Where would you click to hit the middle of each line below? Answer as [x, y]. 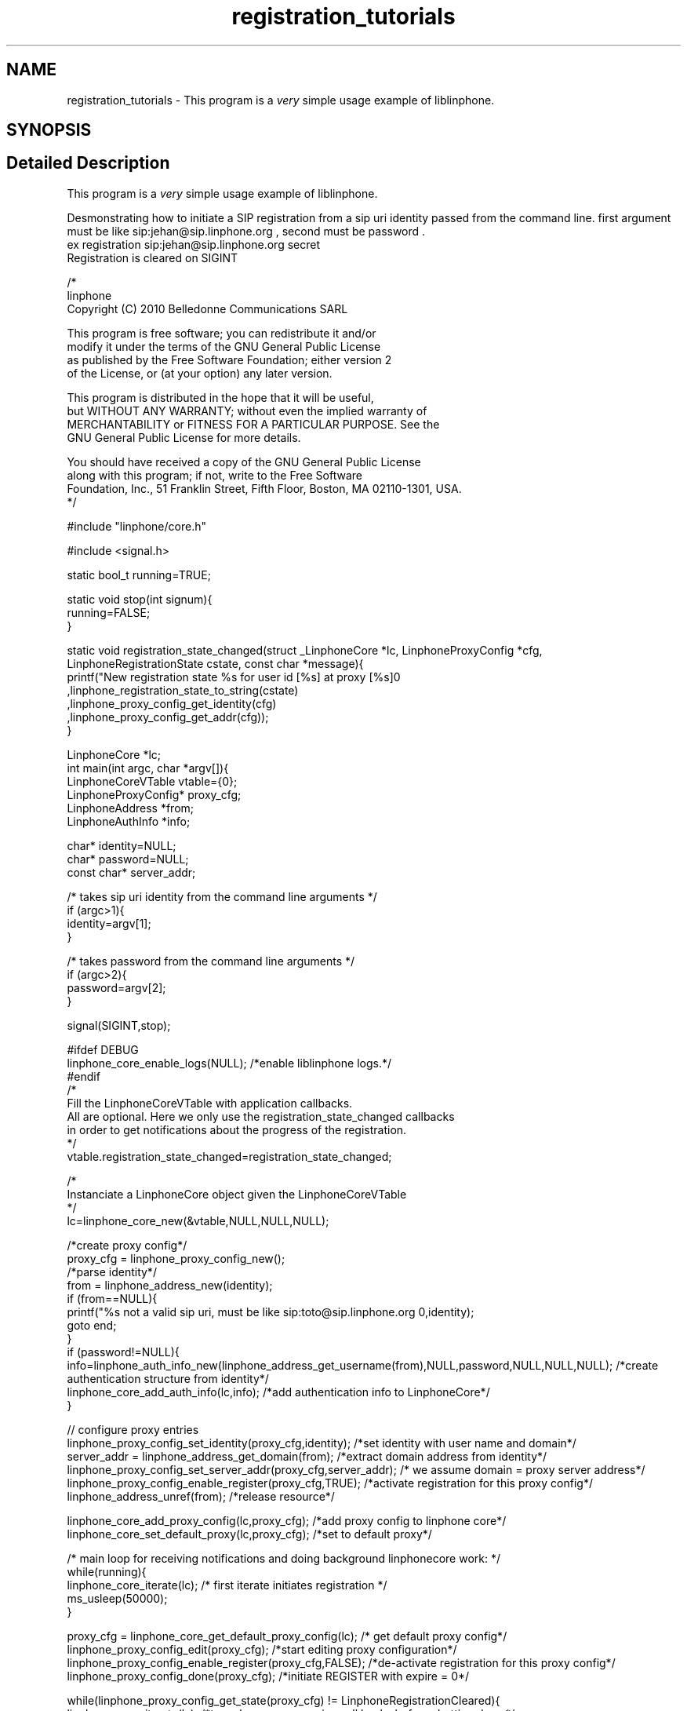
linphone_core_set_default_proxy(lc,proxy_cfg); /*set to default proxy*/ [249, 1534]
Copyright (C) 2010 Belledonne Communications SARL [207, 308]
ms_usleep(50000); [117, 1598]
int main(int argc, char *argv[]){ [148, 768]
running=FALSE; [109, 612]
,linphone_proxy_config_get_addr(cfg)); [168, 717]
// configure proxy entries [133, 1429]
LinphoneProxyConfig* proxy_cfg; [154, 794]
